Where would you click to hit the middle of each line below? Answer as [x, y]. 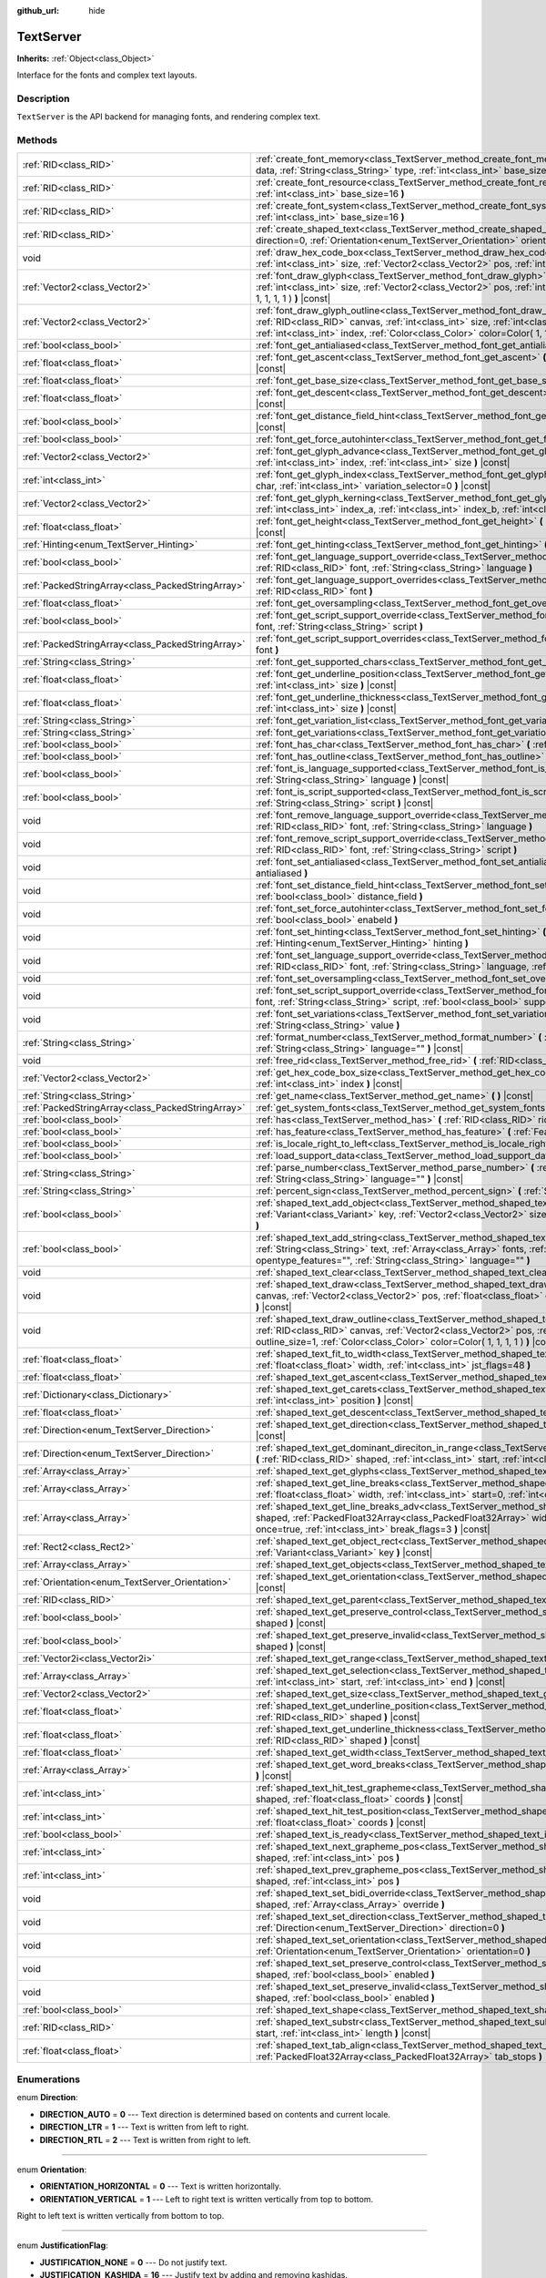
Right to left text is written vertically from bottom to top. [121, 2216]
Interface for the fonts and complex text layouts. [107, 75]
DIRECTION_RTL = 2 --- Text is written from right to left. [146, 2139]
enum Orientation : [51, 2170]
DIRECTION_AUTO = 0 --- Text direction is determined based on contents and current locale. [215, 2114]
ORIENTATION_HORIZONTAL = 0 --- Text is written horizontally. [161, 2186]
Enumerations [49, 2079]
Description [43, 98]
